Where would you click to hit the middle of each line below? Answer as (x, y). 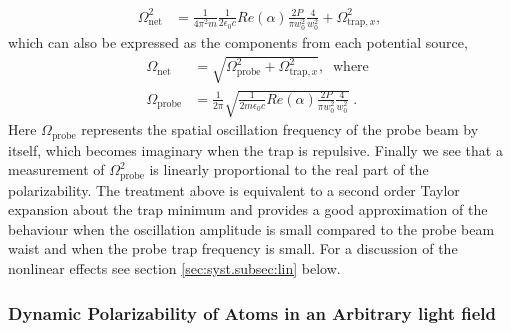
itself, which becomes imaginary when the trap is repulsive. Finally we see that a (255, 149)
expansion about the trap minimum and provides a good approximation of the (248, 209)
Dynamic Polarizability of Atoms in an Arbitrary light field (252, 312)
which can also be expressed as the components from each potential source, (238, 42)
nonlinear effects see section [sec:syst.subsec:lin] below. (174, 268)
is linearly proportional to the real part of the (289, 169)
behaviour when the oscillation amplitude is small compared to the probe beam (251, 228)
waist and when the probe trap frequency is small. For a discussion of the (233, 248)
